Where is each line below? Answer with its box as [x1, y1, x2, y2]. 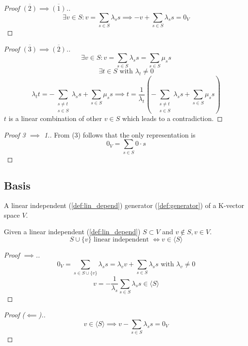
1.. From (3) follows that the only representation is [44, 129, 196, 139]
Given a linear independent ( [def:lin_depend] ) [4, 226, 141, 236]
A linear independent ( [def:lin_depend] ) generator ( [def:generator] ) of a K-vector [4, 200, 245, 210]
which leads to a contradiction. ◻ [122, 113, 223, 123]
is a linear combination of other [8, 113, 102, 123]
